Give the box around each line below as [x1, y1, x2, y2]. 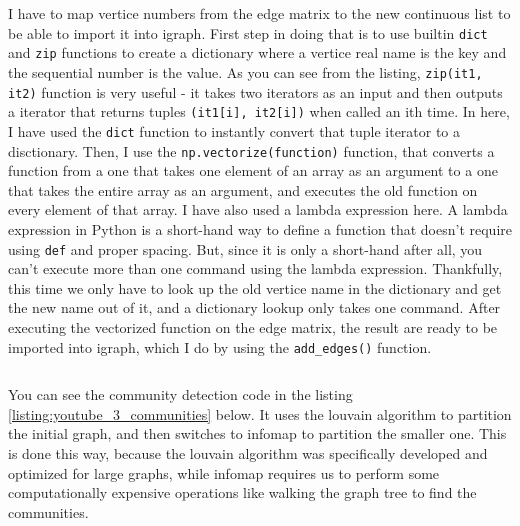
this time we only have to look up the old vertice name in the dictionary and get [8, 277, 502, 298]
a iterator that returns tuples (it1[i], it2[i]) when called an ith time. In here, [8, 101, 510, 122]
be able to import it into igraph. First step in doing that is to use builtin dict [8, 22, 488, 43]
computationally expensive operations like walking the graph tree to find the [8, 482, 477, 503]
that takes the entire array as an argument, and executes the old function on [8, 179, 478, 200]
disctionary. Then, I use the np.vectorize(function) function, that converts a [8, 140, 495, 161]
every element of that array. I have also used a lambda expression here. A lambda [8, 199, 508, 220]
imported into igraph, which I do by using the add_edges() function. [8, 336, 432, 357]
